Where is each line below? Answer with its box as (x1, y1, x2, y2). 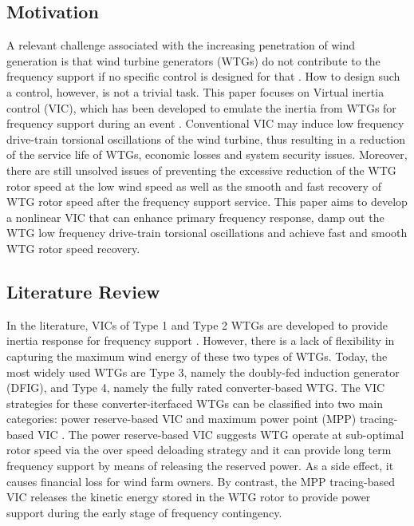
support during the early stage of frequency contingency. (6, 504, 282, 520)
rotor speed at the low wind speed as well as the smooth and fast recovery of (6, 177, 381, 194)
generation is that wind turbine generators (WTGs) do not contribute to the (6, 52, 380, 69)
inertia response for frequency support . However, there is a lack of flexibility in (6, 332, 395, 349)
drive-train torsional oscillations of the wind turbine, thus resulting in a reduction (6, 130, 406, 147)
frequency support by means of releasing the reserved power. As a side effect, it (6, 457, 394, 474)
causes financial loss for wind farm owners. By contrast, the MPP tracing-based (6, 473, 396, 489)
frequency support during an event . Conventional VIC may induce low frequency (6, 115, 404, 132)
